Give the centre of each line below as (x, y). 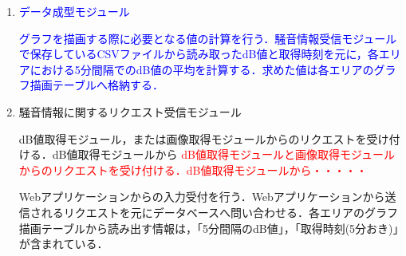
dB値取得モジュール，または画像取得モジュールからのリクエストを (193, 138)
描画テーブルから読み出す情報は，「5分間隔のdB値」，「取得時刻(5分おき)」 (209, 228)
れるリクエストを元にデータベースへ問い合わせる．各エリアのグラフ (220, 212)
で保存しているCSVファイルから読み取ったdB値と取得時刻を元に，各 (199, 54)
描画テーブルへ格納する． (97, 85)
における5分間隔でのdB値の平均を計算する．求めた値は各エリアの (202, 69)
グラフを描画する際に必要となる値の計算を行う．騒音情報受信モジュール (208, 38)
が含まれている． (63, 244)
